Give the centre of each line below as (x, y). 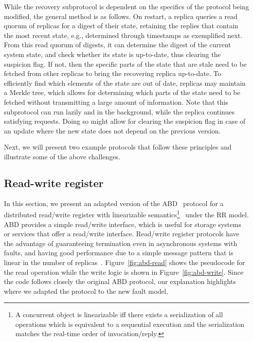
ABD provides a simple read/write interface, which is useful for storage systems (123, 224)
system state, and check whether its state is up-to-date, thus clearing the (112, 54)
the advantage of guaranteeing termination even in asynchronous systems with (121, 243)
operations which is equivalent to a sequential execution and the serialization (130, 324)
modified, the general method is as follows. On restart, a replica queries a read (121, 16)
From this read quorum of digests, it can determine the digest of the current (117, 45)
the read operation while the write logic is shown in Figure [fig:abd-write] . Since (124, 272)
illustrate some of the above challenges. (62, 156)
